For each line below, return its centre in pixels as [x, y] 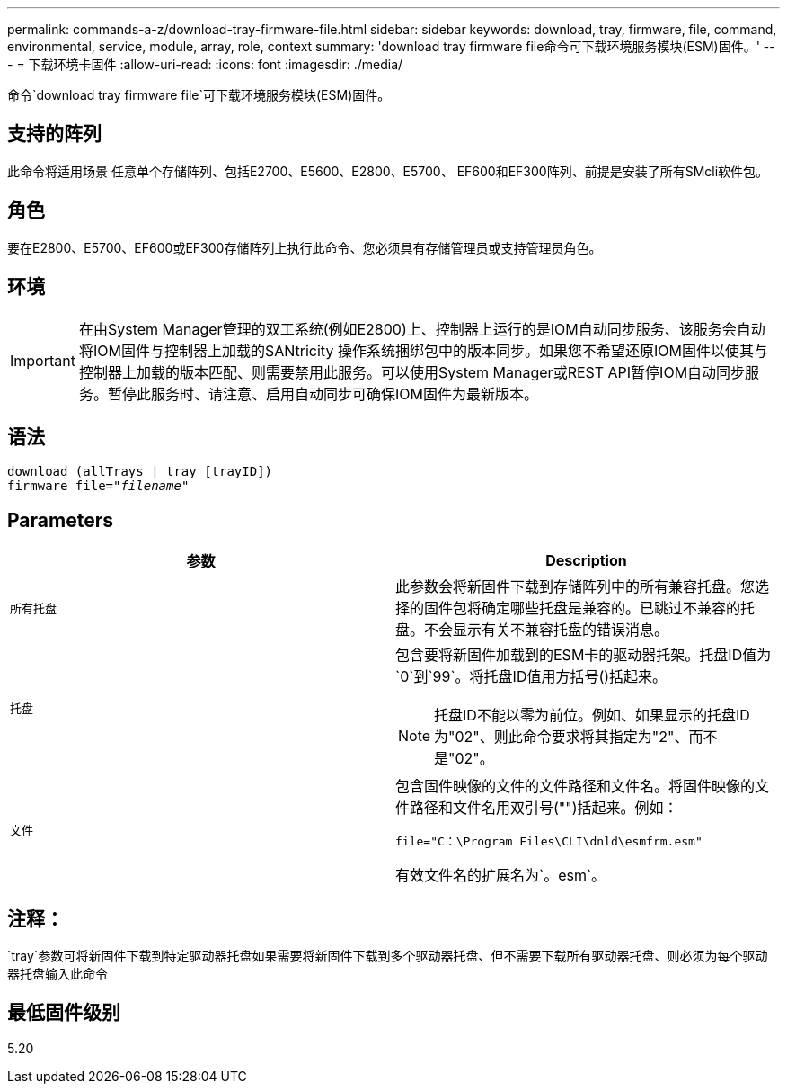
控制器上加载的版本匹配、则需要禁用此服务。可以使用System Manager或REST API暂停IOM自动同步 [412, 372]
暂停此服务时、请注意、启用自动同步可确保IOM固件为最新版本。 [323, 393]
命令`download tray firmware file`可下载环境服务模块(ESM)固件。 [199, 95]
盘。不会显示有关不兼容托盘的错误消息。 [532, 630]
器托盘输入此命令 [57, 974]
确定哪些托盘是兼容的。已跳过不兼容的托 [619, 608]
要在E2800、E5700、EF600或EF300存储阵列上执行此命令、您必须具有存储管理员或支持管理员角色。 [305, 247]
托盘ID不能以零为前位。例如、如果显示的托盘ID [592, 715]
